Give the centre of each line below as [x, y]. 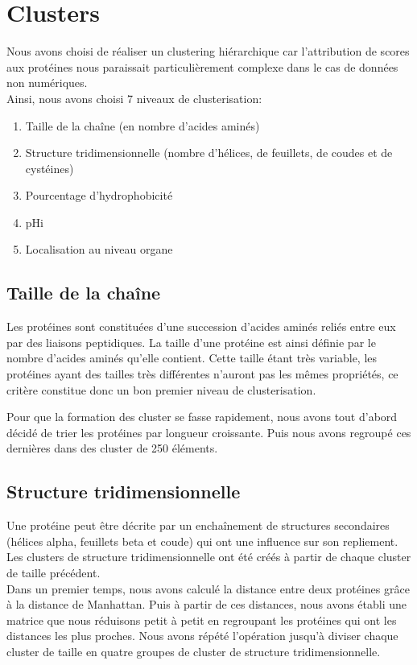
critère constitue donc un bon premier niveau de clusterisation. [161, 389]
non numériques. [47, 83]
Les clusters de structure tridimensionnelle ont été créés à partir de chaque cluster [209, 557]
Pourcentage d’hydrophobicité [99, 195]
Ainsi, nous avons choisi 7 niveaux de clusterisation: [134, 98]
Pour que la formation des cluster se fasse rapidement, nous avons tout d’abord [202, 417]
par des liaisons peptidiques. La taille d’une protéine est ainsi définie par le [191, 342]
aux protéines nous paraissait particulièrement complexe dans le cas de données [202, 66]
